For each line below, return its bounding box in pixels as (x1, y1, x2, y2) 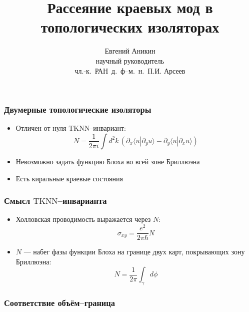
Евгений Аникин (104, 46, 155, 56)
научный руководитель (95, 55, 164, 66)
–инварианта (57, 194, 107, 207)
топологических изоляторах (40, 17, 219, 37)
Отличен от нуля (15, 123, 66, 133)
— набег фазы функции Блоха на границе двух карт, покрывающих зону (23, 246, 245, 257)
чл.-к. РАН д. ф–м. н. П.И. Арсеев (74, 65, 185, 76)
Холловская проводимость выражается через (15, 214, 151, 224)
